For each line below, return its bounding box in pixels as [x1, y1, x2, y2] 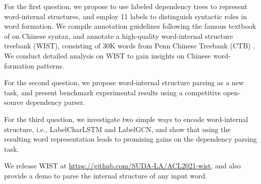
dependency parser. [25, 97, 85, 107]
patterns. [36, 60, 64, 71]
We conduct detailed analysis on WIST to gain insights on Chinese [4, 50, 211, 60]
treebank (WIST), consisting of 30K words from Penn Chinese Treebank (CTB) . [4, 40, 255, 51]
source [4, 97, 24, 107]
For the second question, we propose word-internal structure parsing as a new [4, 77, 244, 88]
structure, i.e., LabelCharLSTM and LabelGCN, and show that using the [4, 124, 231, 134]
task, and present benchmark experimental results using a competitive [4, 87, 221, 97]
